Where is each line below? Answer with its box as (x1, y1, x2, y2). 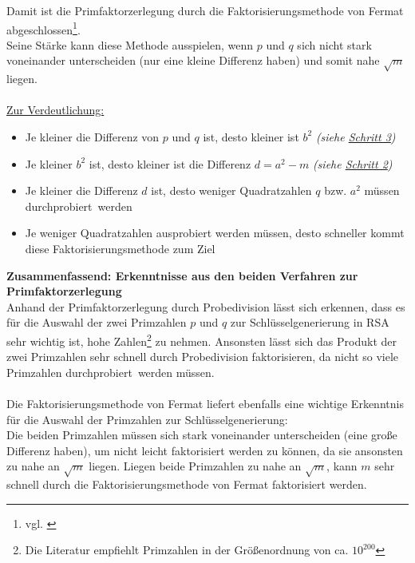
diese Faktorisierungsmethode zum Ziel (25, 240, 215, 256)
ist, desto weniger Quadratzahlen (151, 182, 312, 199)
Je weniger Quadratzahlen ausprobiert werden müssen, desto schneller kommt (25, 224, 405, 241)
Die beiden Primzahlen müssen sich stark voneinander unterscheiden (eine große (6, 426, 397, 443)
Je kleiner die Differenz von (25, 128, 160, 145)
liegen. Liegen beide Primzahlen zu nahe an (89, 458, 302, 474)
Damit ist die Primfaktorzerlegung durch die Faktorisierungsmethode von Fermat (6, 2, 404, 18)
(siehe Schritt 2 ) (312, 155, 393, 172)
